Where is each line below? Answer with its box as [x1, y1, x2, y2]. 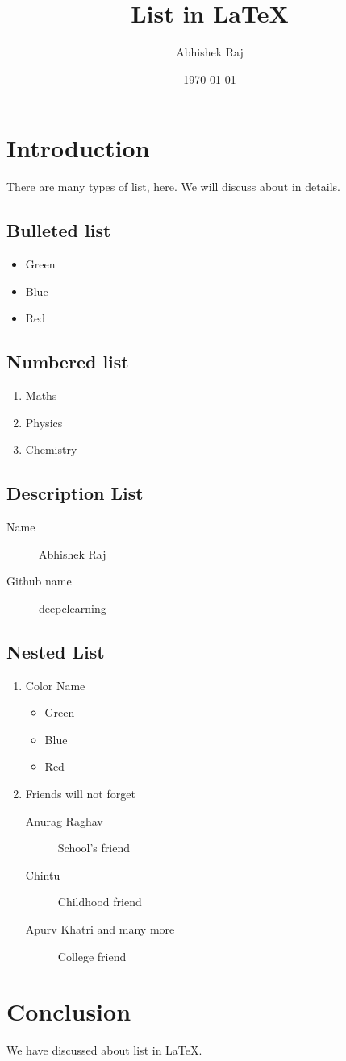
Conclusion [6, 995, 131, 1028]
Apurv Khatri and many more [25, 920, 175, 937]
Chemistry [25, 441, 77, 458]
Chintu [25, 866, 60, 883]
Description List [6, 481, 144, 506]
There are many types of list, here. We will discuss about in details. [6, 178, 340, 195]
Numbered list [6, 349, 129, 374]
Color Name [25, 676, 85, 693]
